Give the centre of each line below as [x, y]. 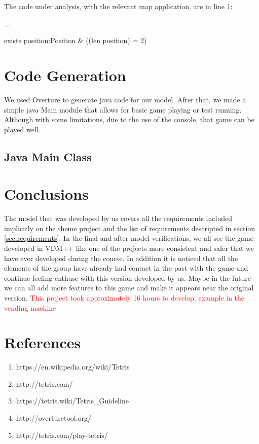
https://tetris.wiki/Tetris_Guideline [72, 401]
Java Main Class [48, 156]
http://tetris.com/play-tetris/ [62, 435]
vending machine [30, 307]
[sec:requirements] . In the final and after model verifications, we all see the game [129, 238]
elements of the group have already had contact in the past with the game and [126, 268]
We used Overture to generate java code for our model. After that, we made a [125, 99]
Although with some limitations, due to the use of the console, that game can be [129, 119]
